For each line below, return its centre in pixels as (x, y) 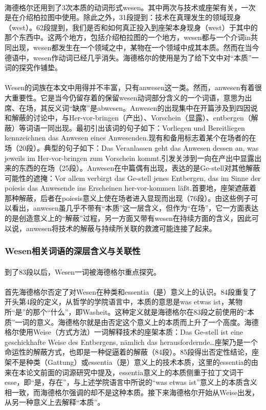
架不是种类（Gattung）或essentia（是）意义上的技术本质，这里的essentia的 (128, 362)
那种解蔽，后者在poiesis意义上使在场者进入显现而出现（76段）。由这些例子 (128, 198)
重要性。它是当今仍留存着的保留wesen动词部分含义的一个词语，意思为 (128, 97)
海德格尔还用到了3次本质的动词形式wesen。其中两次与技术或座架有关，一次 (130, 7)
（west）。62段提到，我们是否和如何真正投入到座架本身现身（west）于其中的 (131, 27)
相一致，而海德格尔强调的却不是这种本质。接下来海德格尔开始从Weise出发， (132, 392)
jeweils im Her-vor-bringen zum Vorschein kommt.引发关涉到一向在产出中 (123, 158)
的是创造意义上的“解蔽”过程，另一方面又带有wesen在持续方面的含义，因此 (128, 218)
